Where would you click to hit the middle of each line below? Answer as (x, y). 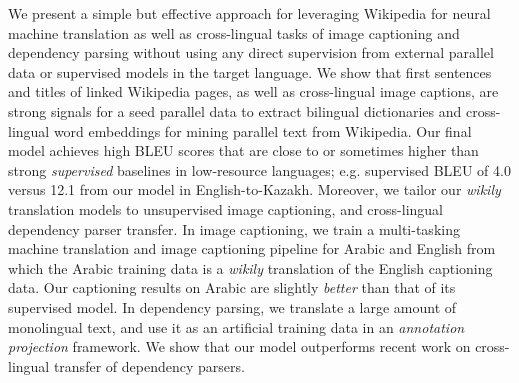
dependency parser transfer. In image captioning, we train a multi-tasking (234, 228)
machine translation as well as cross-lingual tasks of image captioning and (234, 32)
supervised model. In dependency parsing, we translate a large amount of (232, 306)
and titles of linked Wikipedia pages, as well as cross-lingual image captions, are (253, 91)
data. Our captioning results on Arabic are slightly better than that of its (232, 287)
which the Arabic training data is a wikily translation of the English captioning (250, 267)
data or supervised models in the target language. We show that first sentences (250, 71)
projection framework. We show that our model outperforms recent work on (239, 346)
